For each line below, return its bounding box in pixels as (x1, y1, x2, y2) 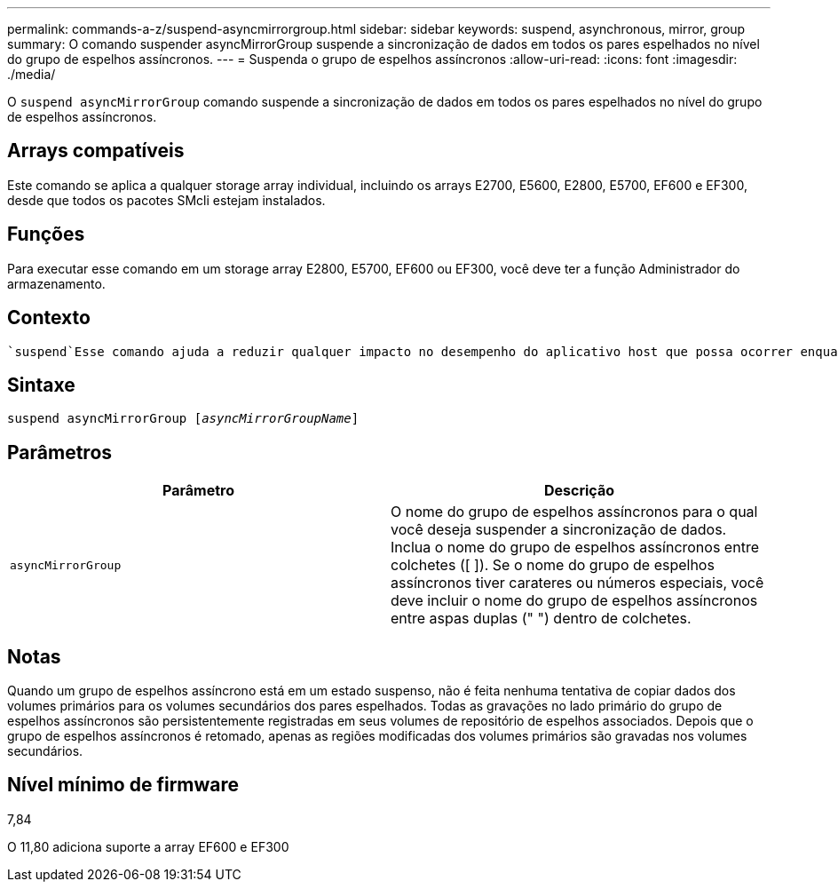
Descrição (543, 481, 615, 500)
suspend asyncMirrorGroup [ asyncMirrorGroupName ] (7, 411, 360, 426)
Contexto (7, 306, 91, 329)
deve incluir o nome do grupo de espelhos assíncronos (391, 591, 758, 610)
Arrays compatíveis (7, 139, 185, 163)
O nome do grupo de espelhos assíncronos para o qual (391, 503, 758, 521)
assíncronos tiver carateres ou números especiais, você (391, 574, 764, 592)
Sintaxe (7, 373, 75, 396)
